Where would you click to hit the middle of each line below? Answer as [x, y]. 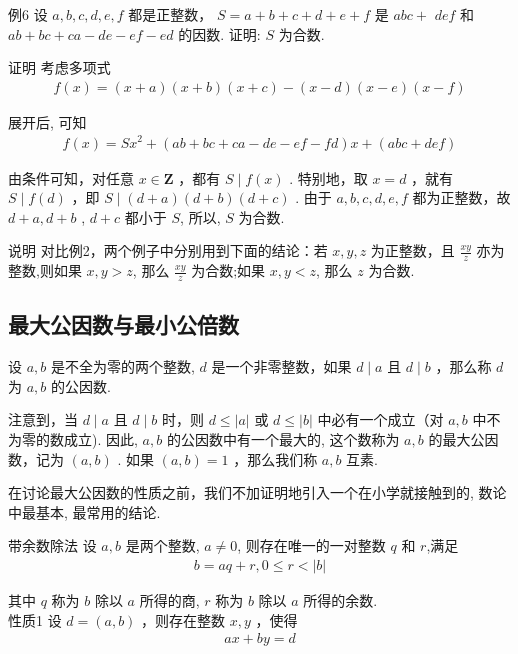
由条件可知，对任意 [71, 177]
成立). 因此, [100, 438]
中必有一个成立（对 [380, 419]
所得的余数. [340, 599]
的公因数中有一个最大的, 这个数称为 [283, 438]
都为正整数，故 [461, 197]
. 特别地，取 [328, 177]
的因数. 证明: [219, 33]
